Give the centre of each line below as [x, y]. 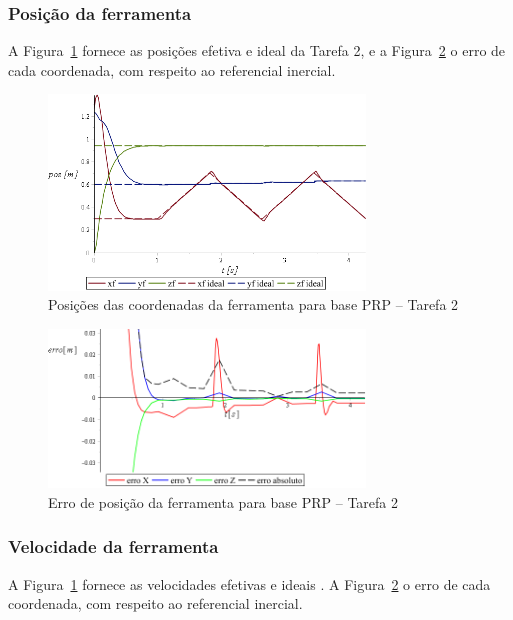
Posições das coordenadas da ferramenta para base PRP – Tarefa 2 [253, 304]
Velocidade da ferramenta [113, 546]
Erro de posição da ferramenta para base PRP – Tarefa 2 [223, 501]
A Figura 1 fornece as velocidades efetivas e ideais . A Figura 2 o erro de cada [249, 583]
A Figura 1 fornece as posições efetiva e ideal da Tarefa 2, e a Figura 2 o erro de [257, 50]
